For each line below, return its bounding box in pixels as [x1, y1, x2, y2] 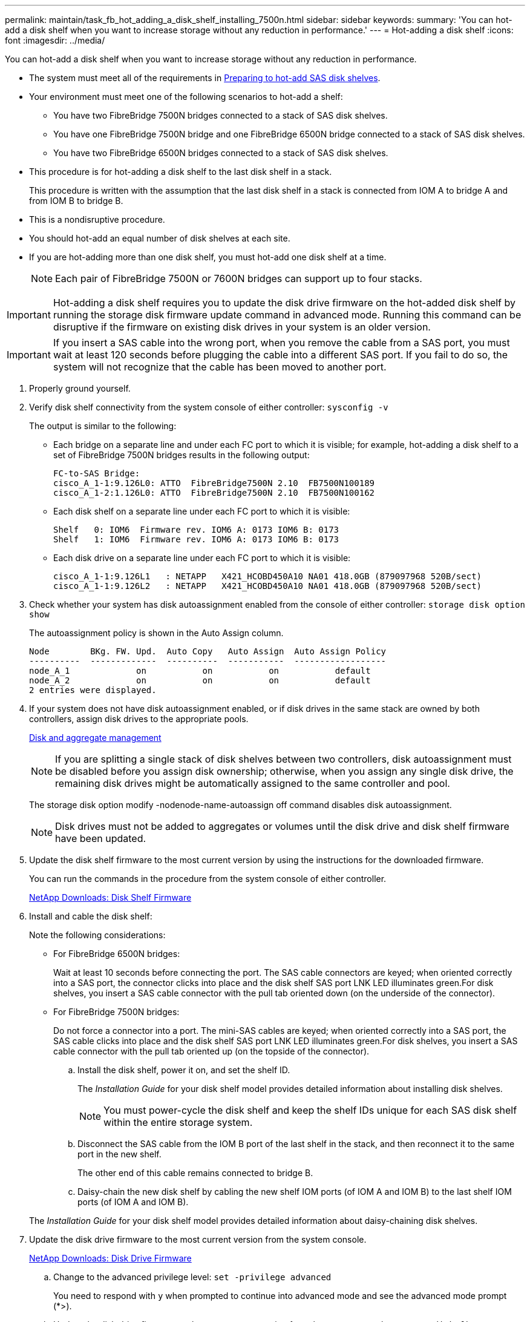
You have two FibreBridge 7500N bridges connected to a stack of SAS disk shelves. [53, 110, 388, 120]
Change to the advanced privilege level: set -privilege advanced [53, 1272, 332, 1282]
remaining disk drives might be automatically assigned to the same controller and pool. [55, 777, 450, 789]
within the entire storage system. [103, 1116, 253, 1128]
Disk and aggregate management [29, 732, 162, 743]
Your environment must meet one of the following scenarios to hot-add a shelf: [29, 91, 343, 102]
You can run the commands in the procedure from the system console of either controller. [29, 873, 387, 884]
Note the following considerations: [29, 930, 166, 940]
